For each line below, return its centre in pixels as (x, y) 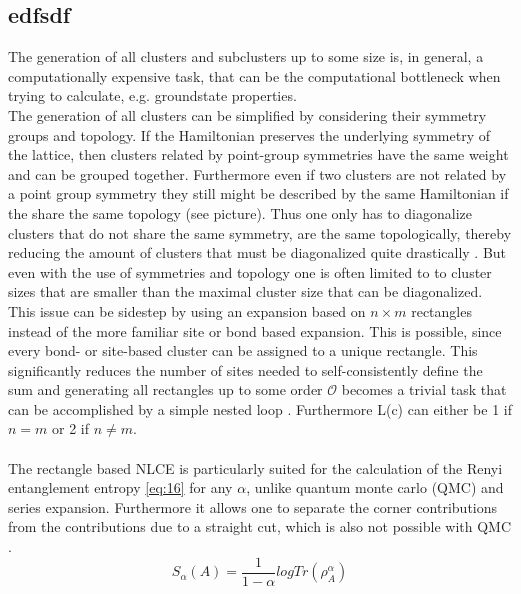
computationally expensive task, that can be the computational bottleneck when (254, 75)
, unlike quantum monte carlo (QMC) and (375, 487)
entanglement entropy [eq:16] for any (120, 487)
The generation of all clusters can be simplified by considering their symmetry (247, 114)
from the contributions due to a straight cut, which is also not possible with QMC (260, 526)
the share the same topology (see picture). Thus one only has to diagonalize (240, 212)
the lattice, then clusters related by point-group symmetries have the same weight (258, 154)
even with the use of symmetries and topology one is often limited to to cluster (250, 271)
